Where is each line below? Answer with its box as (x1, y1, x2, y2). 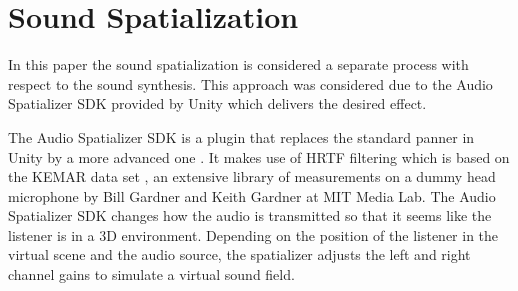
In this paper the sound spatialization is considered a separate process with (8, 54, 469, 75)
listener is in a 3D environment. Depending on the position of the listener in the (8, 224, 499, 245)
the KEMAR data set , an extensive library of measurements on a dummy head (8, 166, 496, 187)
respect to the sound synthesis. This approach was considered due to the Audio (8, 73, 493, 94)
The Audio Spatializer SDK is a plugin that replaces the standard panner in (8, 126, 475, 147)
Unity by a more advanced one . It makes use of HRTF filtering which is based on (8, 146, 510, 167)
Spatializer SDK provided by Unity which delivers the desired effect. (8, 93, 427, 114)
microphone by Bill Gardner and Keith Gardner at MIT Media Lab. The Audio (8, 185, 496, 206)
